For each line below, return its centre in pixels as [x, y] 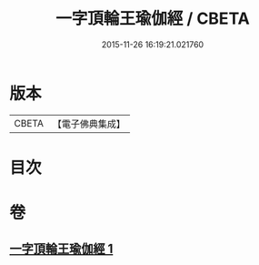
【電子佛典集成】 [89, 124]
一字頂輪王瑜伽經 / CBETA [153, 19]
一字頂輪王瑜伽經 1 [61, 249]
